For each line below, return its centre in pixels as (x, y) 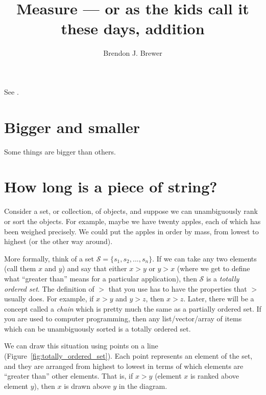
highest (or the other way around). (58, 241)
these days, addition (133, 28)
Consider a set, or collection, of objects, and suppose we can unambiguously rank (131, 211)
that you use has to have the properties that (178, 288)
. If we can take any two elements (204, 258)
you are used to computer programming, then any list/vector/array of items (123, 319)
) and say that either (94, 268)
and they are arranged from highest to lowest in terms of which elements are (124, 366)
